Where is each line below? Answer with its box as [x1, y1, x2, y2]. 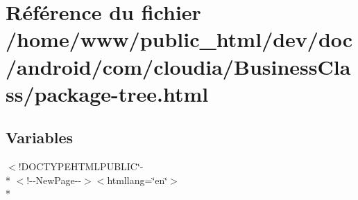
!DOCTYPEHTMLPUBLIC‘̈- [18, 159, 144, 174]
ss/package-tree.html [6, 79, 209, 107]
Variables [6, 127, 74, 148]
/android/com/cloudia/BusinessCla [6, 52, 351, 80]
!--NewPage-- [26, 172, 82, 187]
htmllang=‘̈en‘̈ [107, 172, 168, 187]
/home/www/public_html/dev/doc [6, 25, 353, 53]
